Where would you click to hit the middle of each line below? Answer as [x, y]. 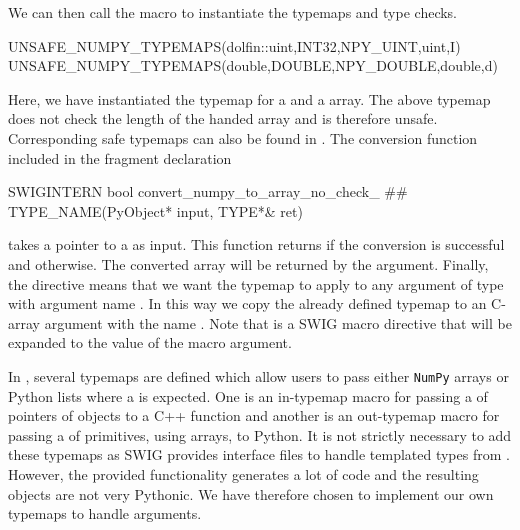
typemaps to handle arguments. [105, 513]
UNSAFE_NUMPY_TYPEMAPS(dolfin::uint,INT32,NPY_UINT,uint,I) [234, 45]
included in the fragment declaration [120, 157]
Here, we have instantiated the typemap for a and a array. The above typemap [249, 98]
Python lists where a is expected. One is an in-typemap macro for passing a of [248, 395]
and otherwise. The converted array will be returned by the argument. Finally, [248, 263]
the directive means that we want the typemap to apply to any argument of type [256, 283]
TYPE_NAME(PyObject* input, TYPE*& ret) [155, 210]
